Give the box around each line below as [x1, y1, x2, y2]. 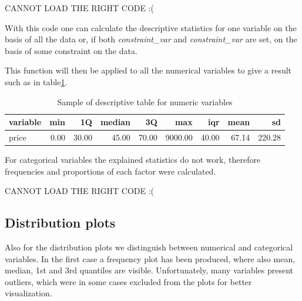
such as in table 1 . [5, 75, 68, 88]
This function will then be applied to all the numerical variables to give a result [5, 64, 292, 76]
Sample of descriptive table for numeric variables [57, 95, 233, 108]
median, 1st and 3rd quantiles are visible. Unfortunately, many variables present [5, 264, 294, 276]
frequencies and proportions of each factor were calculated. [5, 165, 216, 177]
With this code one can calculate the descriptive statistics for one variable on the [5, 21, 297, 34]
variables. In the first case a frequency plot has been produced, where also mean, [5, 252, 296, 265]
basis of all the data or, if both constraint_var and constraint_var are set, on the [5, 33, 297, 45]
